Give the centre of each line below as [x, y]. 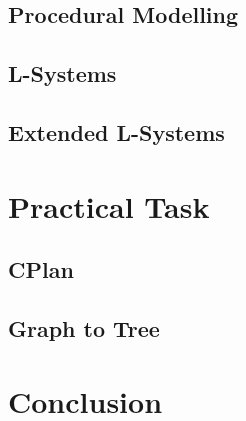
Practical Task [109, 205]
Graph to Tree [84, 327]
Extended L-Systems [116, 131]
